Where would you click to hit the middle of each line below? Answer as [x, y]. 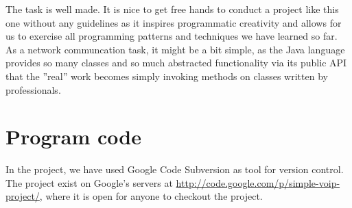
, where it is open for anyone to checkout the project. [151, 196]
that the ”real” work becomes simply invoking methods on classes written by [167, 76]
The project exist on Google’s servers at [89, 182]
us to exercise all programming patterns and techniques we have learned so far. [172, 36]
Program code [73, 136]
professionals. [33, 89]
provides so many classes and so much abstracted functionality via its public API [176, 63]
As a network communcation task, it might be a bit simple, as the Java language [175, 49]
